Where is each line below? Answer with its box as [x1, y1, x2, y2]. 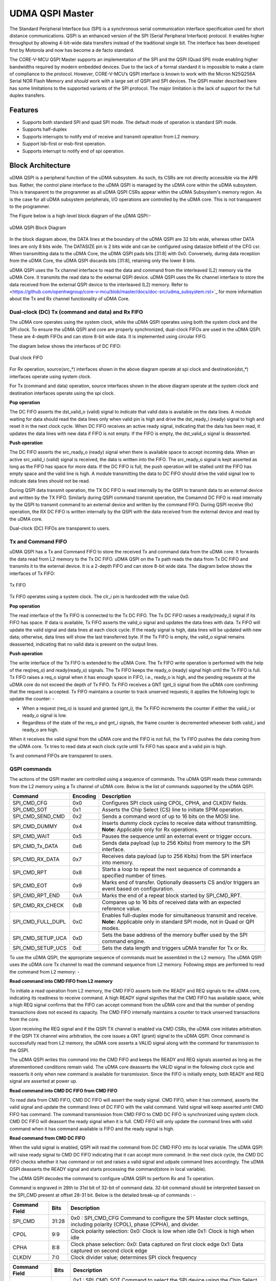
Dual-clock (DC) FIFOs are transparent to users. [9, 525, 110, 531]
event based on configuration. [102, 885, 174, 893]
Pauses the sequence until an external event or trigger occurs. [102, 833, 252, 840]
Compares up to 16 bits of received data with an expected [102, 899, 241, 906]
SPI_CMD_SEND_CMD [12, 813, 65, 820]
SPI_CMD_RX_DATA [12, 856, 60, 863]
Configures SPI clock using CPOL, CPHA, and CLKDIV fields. [102, 799, 248, 807]
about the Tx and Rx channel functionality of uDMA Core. [9, 296, 130, 302]
